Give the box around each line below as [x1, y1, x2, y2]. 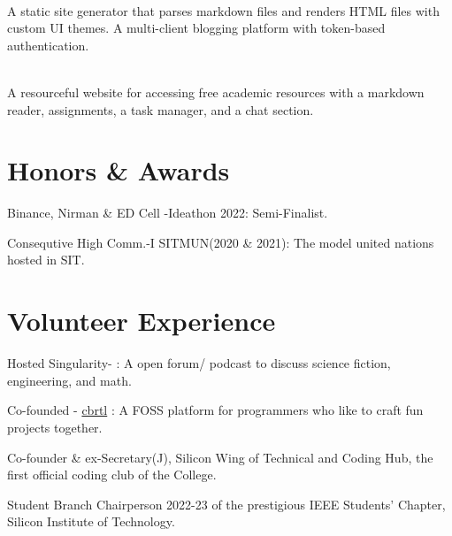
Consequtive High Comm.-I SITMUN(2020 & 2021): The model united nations [7, 233, 434, 251]
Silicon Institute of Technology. [7, 512, 175, 531]
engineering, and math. [7, 371, 132, 389]
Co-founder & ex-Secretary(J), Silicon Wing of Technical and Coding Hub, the [7, 448, 433, 466]
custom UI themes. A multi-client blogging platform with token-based [7, 19, 386, 37]
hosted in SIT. [7, 250, 85, 269]
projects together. [7, 417, 103, 436]
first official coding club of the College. [7, 465, 217, 484]
